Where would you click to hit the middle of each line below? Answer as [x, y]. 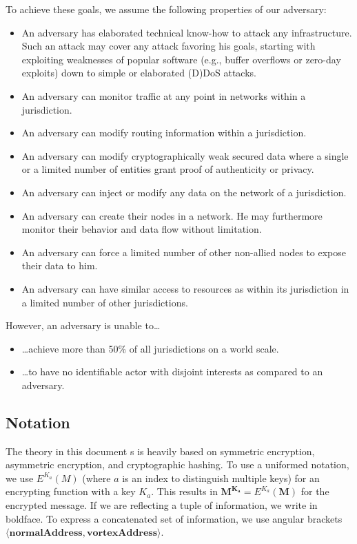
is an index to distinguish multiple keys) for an [221, 478]
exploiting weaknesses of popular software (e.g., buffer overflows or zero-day [181, 59]
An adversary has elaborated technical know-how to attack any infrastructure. [187, 32]
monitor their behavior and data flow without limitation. [142, 229]
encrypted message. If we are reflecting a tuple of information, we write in [162, 505]
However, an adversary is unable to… [83, 325]
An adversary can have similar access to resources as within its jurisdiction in [185, 288]
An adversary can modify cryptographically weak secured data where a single [185, 155]
